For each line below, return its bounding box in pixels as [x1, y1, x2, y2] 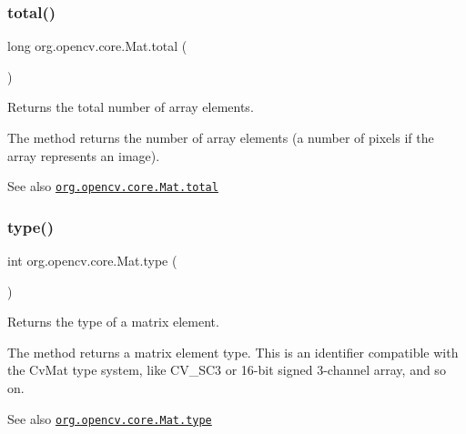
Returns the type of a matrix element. [7, 312, 219, 331]
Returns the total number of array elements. [7, 97, 254, 116]
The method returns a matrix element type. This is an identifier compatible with [7, 342, 459, 361]
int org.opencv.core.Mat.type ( [7, 251, 177, 270]
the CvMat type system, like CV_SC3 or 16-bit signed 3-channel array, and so [7, 360, 446, 379]
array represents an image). [7, 146, 160, 165]
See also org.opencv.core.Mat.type [7, 409, 212, 428]
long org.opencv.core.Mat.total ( [7, 36, 187, 56]
